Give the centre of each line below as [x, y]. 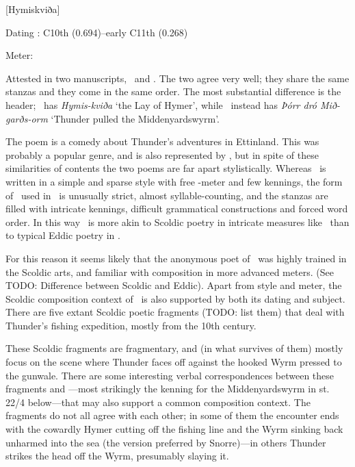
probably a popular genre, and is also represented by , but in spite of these [162, 154]
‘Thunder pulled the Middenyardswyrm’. [135, 118]
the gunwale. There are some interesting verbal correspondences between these [170, 375]
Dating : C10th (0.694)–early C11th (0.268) [97, 32]
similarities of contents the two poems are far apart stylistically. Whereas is [166, 168]
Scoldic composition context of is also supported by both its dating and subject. [175, 298]
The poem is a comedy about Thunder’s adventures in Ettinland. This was [162, 141]
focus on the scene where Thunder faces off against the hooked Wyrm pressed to [174, 362]
